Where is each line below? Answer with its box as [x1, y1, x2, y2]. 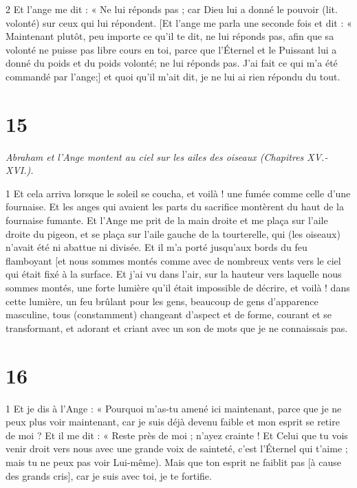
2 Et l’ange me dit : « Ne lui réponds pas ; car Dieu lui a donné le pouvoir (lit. [6, 2, 338, 16]
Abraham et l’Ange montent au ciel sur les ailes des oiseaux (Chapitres [6, 149, 304, 164]
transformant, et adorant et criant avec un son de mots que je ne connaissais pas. [6, 320, 348, 335]
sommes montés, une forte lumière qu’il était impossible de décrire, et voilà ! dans [6, 280, 350, 295]
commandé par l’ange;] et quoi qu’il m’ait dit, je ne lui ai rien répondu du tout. [6, 69, 340, 83]
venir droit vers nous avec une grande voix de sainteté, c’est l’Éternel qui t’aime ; [6, 441, 348, 456]
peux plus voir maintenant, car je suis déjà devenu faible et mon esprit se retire [6, 414, 340, 429]
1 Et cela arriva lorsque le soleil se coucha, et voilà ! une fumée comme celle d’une [6, 186, 351, 200]
